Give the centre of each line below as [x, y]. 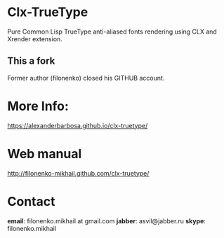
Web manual [45, 154]
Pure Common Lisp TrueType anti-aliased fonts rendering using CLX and [112, 31]
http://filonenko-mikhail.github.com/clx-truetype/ [78, 173]
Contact [31, 201]
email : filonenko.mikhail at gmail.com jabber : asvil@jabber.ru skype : [106, 220]
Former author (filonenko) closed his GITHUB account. [86, 78]
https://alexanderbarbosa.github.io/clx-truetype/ [78, 125]
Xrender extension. [35, 38]
